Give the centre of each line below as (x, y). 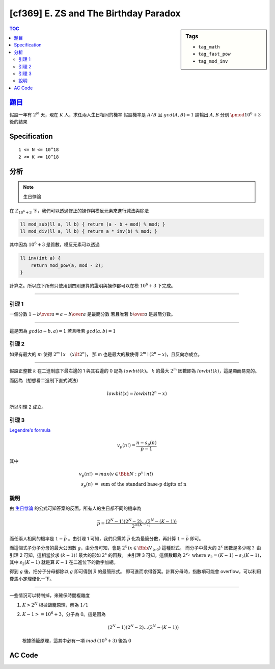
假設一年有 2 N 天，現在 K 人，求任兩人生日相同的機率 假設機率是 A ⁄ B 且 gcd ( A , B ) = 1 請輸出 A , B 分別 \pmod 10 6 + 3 (135, 114)
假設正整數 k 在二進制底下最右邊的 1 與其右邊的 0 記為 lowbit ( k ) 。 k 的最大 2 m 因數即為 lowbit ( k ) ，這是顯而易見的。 (134, 371)
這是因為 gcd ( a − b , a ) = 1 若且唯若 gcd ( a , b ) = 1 (63, 331)
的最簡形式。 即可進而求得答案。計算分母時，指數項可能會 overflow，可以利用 (180, 572)
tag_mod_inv (213, 61)
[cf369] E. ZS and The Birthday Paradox (95, 13)
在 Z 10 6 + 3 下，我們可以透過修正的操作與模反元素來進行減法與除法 (79, 211)
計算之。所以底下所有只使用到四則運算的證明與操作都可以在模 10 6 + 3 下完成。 (92, 286)
